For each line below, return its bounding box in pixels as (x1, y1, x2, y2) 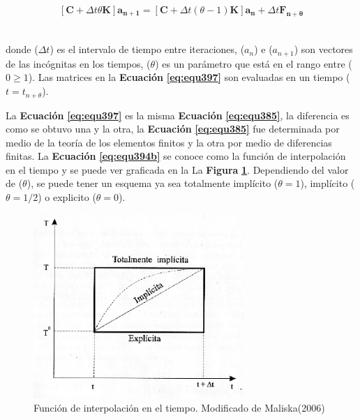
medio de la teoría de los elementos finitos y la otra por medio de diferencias (6, 135, 332, 149)
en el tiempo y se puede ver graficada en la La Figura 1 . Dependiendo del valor (6, 162, 349, 177)
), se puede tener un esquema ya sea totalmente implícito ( (27, 176, 278, 190)
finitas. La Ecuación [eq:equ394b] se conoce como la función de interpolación (6, 149, 346, 163)
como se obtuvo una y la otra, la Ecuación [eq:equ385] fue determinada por (6, 121, 340, 136)
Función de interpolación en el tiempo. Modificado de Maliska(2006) (33, 400, 325, 415)
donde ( (6, 42, 38, 57)
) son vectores (294, 42, 353, 57)
